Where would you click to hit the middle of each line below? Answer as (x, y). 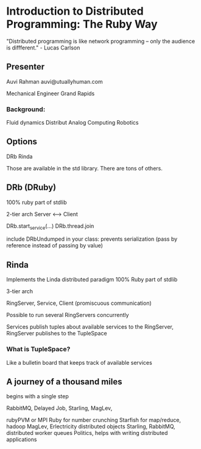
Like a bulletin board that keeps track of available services (79, 362)
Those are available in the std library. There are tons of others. (84, 168)
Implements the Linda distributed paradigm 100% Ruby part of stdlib (92, 280)
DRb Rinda (19, 156)
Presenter (26, 67)
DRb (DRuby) (31, 188)
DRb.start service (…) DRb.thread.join (50, 226)
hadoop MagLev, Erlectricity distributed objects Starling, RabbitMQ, (91, 426)
